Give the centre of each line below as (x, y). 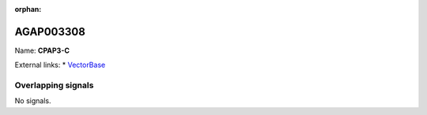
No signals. (33, 101)
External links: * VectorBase (60, 65)
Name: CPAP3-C (42, 50)
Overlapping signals (54, 85)
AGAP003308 (50, 32)
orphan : (28, 9)
